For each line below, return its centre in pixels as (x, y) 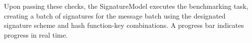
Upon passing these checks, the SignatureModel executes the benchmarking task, (126, 6)
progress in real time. (36, 34)
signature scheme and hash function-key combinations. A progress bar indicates (124, 25)
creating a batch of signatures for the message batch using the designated (115, 15)
